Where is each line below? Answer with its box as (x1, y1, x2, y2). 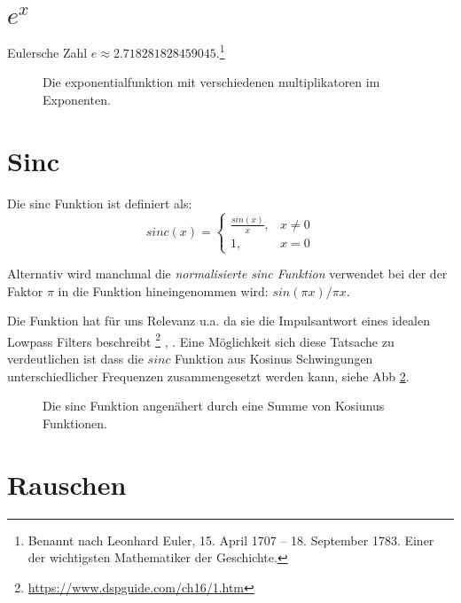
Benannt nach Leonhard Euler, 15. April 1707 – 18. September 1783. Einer (27, 530, 434, 549)
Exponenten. (43, 90, 111, 108)
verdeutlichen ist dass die (7, 349, 144, 368)
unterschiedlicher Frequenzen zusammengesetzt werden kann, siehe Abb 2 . (7, 366, 410, 385)
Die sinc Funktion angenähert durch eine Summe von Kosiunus (43, 396, 385, 415)
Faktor (7, 281, 43, 300)
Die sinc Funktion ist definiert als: (7, 193, 192, 212)
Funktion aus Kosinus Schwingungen (175, 349, 373, 368)
